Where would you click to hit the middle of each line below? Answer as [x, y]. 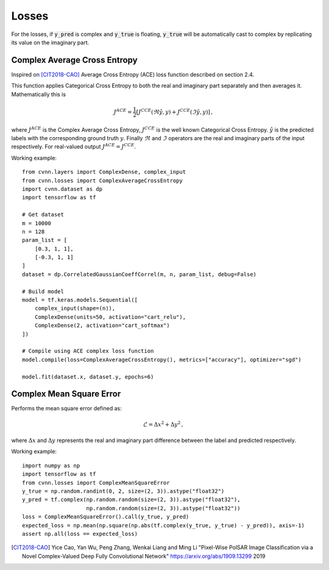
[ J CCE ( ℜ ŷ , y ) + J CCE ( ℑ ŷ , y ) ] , [175, 111]
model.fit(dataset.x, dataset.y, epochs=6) [88, 377]
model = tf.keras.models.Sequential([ [80, 300]
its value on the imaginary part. [50, 42]
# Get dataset [43, 215]
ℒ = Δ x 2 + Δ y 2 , [163, 424]
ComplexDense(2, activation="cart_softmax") [102, 326]
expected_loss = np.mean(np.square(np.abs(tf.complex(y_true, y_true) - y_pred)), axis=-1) [163, 525]
